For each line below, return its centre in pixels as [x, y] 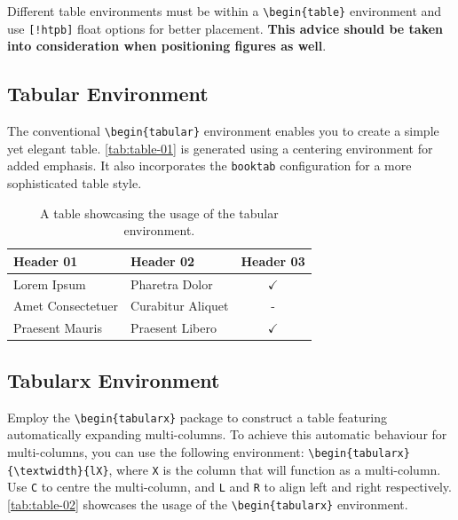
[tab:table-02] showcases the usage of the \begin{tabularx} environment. [208, 504]
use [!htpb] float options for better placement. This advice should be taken [225, 28]
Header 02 [162, 260]
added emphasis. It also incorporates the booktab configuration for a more [209, 165]
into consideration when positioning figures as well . [167, 46]
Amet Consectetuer [66, 306]
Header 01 [46, 260]
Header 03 [273, 260]
